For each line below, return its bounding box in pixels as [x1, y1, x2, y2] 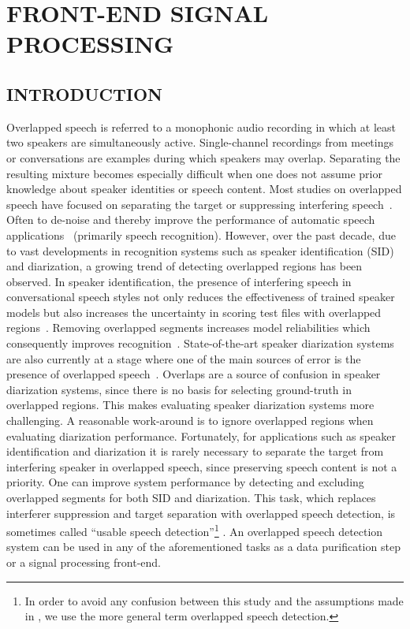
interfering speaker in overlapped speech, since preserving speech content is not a [6, 458, 397, 475]
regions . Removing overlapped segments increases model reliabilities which [6, 319, 371, 336]
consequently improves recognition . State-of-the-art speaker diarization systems [6, 335, 394, 352]
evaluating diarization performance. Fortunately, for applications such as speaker [6, 427, 396, 444]
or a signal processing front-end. [6, 554, 161, 571]
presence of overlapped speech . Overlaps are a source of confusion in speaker [6, 366, 381, 382]
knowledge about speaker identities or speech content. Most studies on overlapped [6, 181, 402, 197]
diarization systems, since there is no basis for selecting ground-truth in [6, 381, 352, 397]
